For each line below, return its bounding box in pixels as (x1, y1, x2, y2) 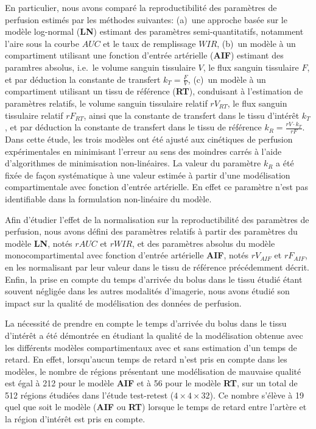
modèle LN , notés (5, 236, 72, 249)
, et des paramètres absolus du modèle (132, 236, 275, 249)
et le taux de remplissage (103, 37, 196, 49)
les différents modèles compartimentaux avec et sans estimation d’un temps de (5, 341, 297, 353)
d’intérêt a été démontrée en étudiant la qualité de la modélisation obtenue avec (5, 328, 303, 341)
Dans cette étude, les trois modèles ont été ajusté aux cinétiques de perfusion (5, 133, 293, 145)
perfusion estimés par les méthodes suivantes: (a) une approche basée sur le (5, 13, 287, 26)
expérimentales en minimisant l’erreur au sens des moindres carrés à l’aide (5, 144, 282, 157)
